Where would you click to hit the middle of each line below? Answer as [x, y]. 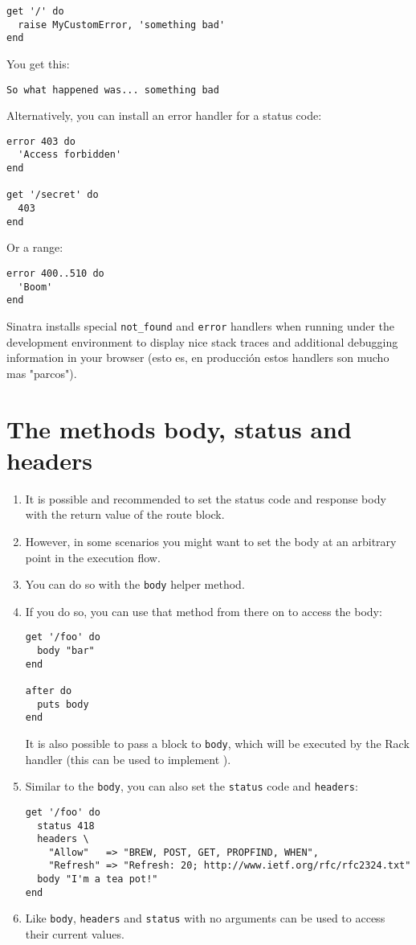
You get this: [38, 63]
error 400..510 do [55, 273]
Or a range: [35, 247]
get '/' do [35, 11]
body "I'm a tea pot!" [98, 879]
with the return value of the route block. [125, 514]
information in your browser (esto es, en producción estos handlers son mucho [198, 357]
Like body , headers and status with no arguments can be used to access [205, 918]
